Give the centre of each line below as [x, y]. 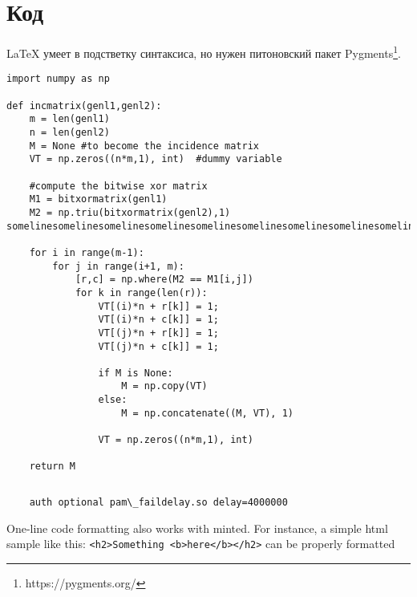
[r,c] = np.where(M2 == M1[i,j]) [164, 280]
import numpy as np [58, 79]
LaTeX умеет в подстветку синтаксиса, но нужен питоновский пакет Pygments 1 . [204, 52]
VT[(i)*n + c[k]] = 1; [158, 320]
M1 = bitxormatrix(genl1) [98, 199]
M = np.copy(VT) [164, 386]
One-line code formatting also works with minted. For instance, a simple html [197, 528]
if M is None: [136, 373]
